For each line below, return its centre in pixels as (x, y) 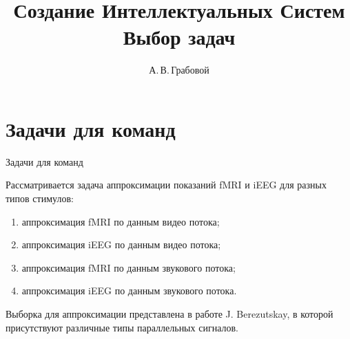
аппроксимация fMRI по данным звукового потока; (128, 267)
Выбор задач (179, 37)
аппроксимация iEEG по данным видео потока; (121, 244)
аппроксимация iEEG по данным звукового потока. (129, 291)
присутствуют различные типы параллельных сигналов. (122, 327)
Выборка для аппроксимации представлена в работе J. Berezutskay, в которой (169, 314)
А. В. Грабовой (179, 70)
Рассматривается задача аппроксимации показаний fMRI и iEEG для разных (166, 185)
